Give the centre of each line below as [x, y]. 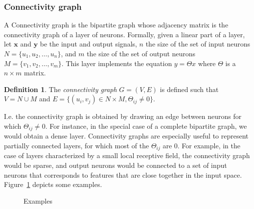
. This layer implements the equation [117, 63]
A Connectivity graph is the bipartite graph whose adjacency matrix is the [116, 25]
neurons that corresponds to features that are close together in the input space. [123, 174]
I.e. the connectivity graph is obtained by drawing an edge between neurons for [123, 116]
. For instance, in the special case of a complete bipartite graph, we [146, 126]
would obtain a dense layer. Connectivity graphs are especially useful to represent [126, 136]
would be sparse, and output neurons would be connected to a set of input [115, 165]
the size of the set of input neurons [198, 44]
